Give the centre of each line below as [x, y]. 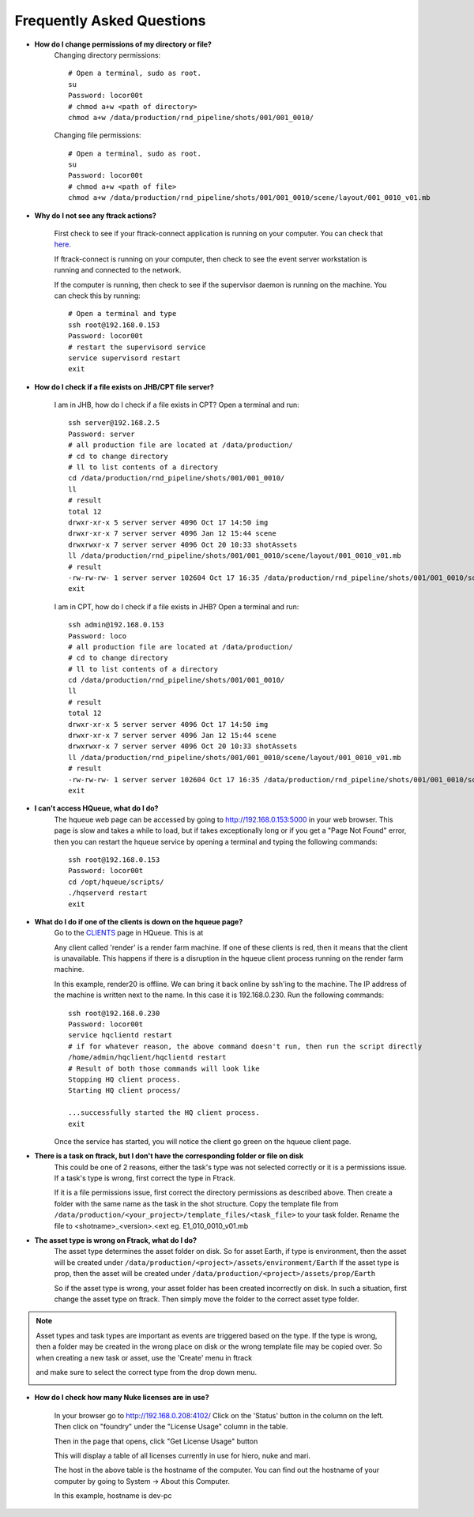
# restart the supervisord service [137, 347]
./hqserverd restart [108, 893]
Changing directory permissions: [107, 55]
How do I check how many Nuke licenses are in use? [122, 1398]
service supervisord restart [124, 358]
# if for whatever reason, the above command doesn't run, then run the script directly [245, 1046]
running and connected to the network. [118, 270]
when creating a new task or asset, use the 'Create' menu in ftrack [144, 1357]
